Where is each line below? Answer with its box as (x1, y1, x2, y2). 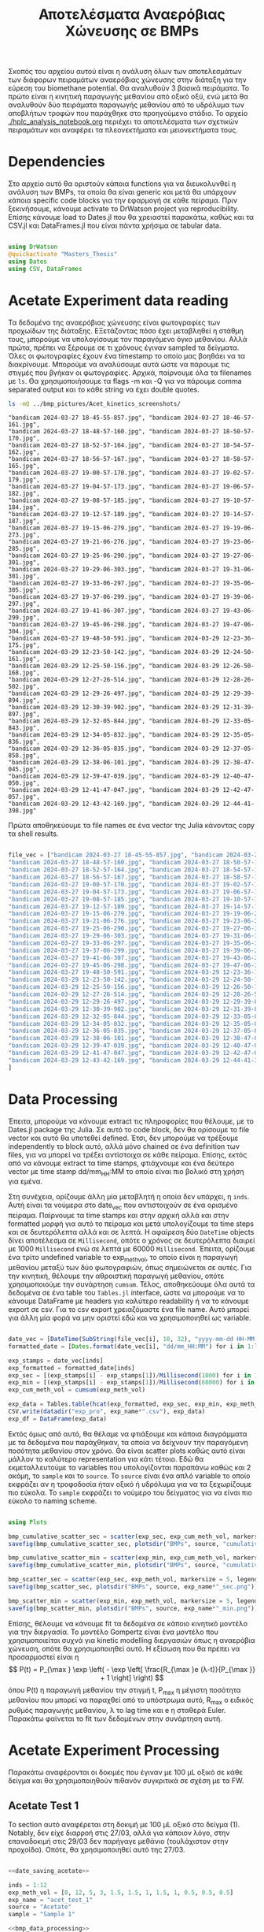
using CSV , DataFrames (8, 265, 82, 273)
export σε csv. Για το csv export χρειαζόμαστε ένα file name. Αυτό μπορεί (8, 1305, 250, 1314)
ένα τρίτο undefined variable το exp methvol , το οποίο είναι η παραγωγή (8, 1253, 238, 1264)
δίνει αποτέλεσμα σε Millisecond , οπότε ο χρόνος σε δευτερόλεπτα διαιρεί (8, 1235, 255, 1246)
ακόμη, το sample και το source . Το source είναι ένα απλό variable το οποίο (8, 1471, 251, 1481)
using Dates (8, 258, 47, 266)
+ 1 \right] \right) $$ (100, 1673, 164, 1682)
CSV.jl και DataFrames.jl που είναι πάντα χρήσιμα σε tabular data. (8, 221, 222, 230)
